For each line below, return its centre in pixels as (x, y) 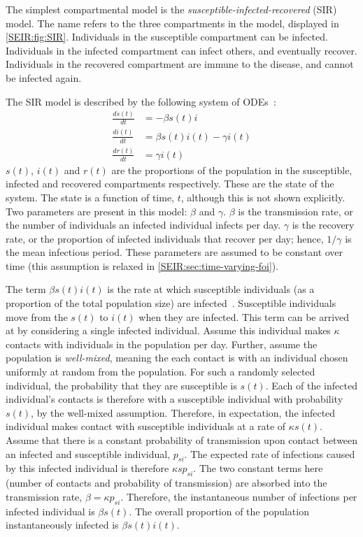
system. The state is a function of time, (90, 197)
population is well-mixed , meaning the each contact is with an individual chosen (177, 358)
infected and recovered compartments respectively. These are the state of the (170, 184)
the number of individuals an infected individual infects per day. (143, 225)
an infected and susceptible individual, (88, 453)
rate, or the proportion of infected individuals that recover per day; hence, (165, 238)
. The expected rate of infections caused (270, 453)
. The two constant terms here (258, 468)
